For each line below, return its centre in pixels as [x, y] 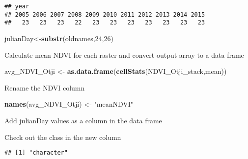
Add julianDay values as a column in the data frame [83, 120]
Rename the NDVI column [45, 87]
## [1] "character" [36, 153]
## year [17, 6]
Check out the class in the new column [63, 137]
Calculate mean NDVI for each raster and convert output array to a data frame [124, 55]
